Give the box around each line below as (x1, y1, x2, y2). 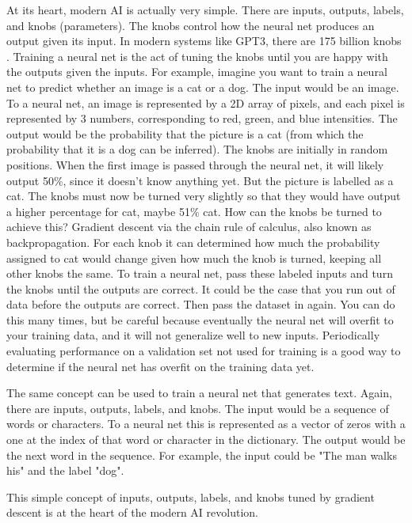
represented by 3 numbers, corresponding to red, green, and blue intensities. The (6, 110, 398, 127)
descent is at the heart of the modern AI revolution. (6, 504, 258, 521)
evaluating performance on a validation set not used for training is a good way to (6, 343, 401, 359)
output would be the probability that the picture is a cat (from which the (6, 125, 364, 142)
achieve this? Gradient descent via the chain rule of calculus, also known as (6, 218, 372, 235)
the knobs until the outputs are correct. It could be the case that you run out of (6, 280, 395, 297)
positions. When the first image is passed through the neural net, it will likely (6, 156, 384, 172)
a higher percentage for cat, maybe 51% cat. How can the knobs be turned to (6, 203, 382, 219)
